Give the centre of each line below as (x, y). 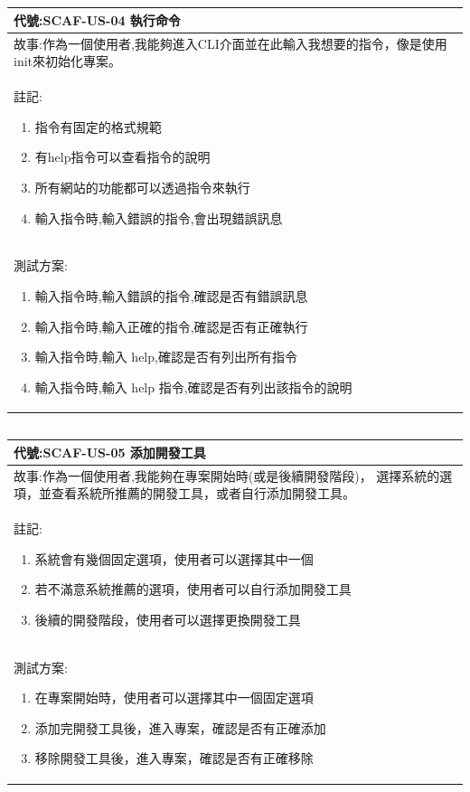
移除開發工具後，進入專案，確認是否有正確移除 (174, 758)
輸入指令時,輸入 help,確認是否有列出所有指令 (166, 357)
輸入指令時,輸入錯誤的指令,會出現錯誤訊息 (159, 217)
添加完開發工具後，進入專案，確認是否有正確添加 (180, 727)
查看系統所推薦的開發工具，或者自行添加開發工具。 (203, 493)
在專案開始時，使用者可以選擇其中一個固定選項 (174, 698)
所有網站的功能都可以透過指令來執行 (142, 187)
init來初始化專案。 (68, 61)
